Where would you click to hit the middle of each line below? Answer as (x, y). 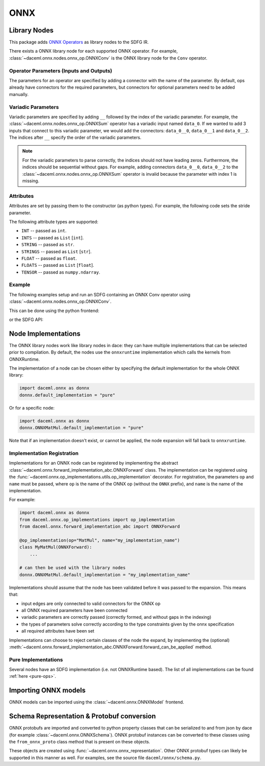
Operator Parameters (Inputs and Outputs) (61, 70)
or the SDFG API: (26, 319)
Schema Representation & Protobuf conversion (82, 716)
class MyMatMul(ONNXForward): (56, 547)
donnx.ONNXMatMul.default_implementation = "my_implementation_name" (105, 574)
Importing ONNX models (47, 690)
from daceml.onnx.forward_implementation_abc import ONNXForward (100, 527)
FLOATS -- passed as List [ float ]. (58, 265)
